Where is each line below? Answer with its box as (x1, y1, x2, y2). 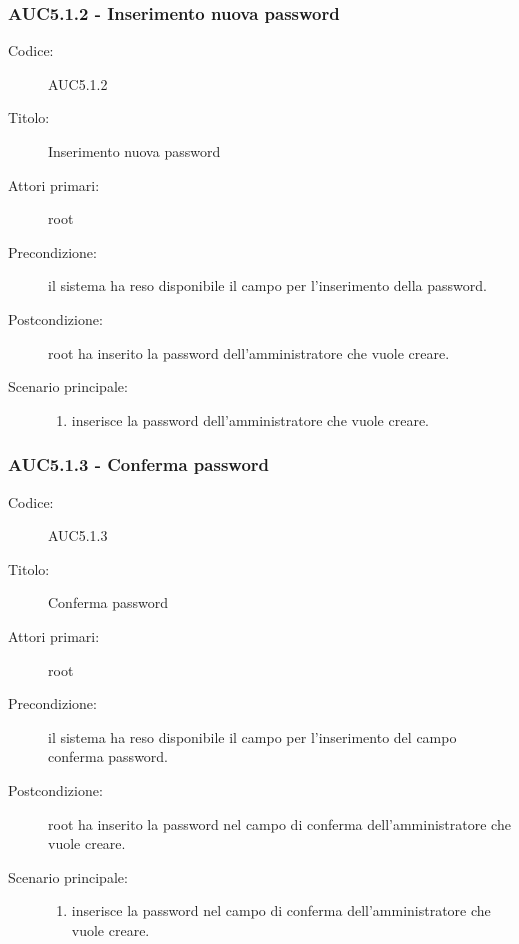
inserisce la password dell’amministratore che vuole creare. (71, 409, 429, 430)
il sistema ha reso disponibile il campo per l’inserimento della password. (48, 275, 487, 296)
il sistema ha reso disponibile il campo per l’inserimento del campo (48, 726, 457, 747)
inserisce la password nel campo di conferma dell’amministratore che (71, 900, 491, 921)
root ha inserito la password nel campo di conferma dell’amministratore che (48, 813, 511, 834)
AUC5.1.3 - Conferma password (8, 452, 270, 477)
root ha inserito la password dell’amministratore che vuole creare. (48, 342, 450, 363)
